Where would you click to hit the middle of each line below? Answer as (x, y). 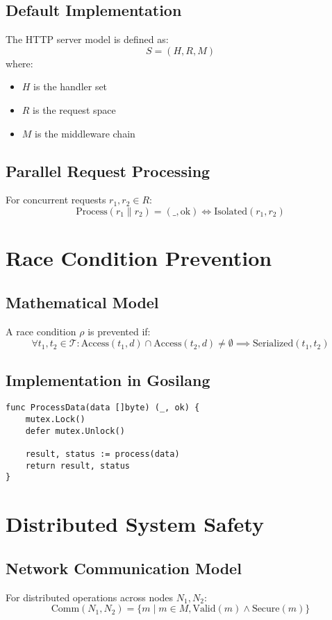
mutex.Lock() (55, 419)
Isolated (231, 211)
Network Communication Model (124, 568)
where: (19, 63)
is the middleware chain (85, 133)
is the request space (74, 109)
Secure (266, 609)
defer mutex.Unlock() (75, 431)
